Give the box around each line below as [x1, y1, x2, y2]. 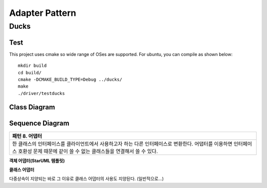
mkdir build [18, 63, 47, 69]
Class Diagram [9, 103, 55, 111]
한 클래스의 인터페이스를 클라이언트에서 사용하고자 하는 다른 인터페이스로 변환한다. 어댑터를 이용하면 [12, 140, 232, 147]
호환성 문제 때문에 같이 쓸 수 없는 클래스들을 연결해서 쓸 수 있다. [18, 147, 158, 154]
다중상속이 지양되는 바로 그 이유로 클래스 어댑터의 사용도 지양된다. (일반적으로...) [9, 176, 164, 182]
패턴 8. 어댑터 [12, 133, 42, 140]
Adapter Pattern [9, 7, 77, 18]
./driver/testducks [18, 91, 65, 96]
